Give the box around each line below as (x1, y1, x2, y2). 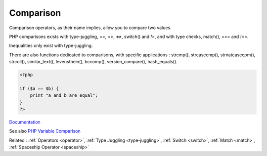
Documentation (9, 119, 41, 125)
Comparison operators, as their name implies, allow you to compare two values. (9, 25, 172, 31)
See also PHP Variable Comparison (9, 128, 81, 134)
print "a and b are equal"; (30, 93, 98, 98)
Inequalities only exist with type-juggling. (9, 42, 93, 49)
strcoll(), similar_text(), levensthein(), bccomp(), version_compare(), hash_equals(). (9, 59, 178, 65)
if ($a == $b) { (19, 85, 59, 91)
